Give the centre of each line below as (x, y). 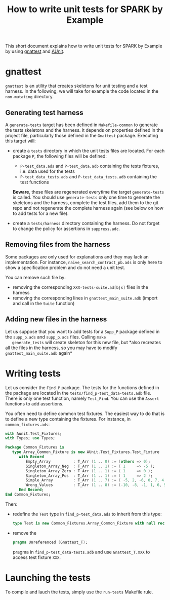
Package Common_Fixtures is (35, 447)
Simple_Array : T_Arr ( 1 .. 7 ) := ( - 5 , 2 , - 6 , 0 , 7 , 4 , (96, 480)
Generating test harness (44, 113)
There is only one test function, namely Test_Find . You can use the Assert (82, 398)
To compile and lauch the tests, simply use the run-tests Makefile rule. (79, 592)
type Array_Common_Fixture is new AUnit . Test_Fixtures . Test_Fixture (86, 452)
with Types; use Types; (30, 438)
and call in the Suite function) (44, 303)
